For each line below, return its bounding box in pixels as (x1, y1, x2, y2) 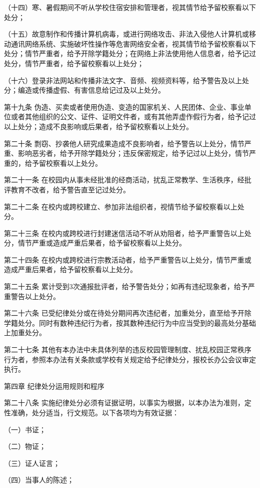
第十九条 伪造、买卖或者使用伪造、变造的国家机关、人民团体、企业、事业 (4, 101, 244, 112)
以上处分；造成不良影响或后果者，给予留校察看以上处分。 (4, 121, 193, 131)
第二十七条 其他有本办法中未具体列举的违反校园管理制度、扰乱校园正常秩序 (4, 344, 251, 355)
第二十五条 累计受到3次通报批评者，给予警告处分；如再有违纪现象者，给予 (4, 281, 248, 292)
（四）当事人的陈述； (4, 474, 74, 485)
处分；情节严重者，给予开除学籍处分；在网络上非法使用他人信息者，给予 (4, 48, 242, 59)
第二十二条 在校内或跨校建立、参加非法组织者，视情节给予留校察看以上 (4, 201, 237, 211)
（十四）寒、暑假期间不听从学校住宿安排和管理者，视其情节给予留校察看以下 (4, 2, 256, 12)
